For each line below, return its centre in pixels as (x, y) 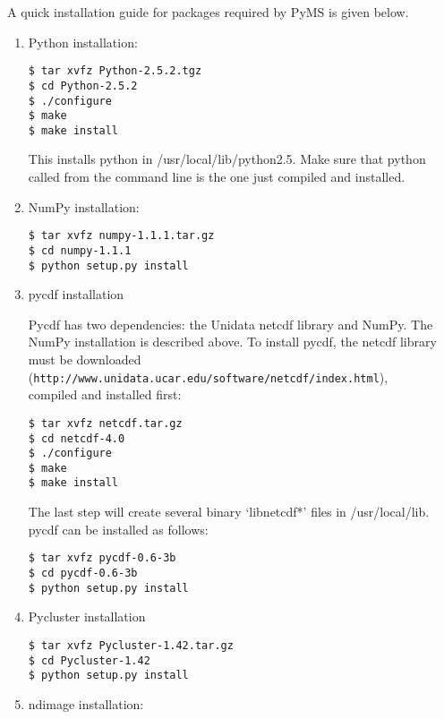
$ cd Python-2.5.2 (83, 86)
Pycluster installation (87, 616)
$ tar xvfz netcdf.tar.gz (105, 423)
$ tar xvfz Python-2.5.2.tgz (115, 71)
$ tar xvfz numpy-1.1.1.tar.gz (121, 236)
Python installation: (83, 42)
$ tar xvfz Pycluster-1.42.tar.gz (131, 645)
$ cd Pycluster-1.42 (89, 660)
